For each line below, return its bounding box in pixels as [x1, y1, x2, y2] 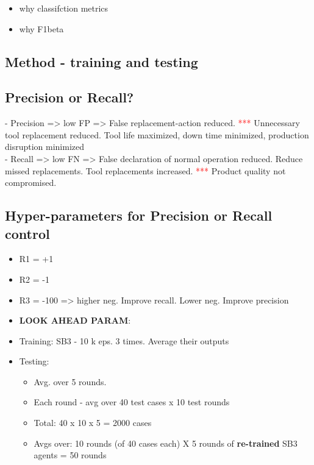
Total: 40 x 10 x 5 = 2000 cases [34, 416, 152, 429]
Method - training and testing [5, 52, 198, 71]
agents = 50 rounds [34, 449, 107, 461]
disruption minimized [5, 140, 85, 153]
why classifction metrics [19, 2, 109, 14]
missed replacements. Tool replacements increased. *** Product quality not [5, 164, 286, 177]
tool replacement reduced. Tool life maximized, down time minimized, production [5, 128, 309, 141]
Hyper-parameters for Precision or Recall [5, 206, 273, 225]
